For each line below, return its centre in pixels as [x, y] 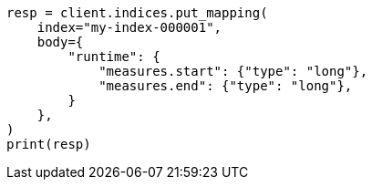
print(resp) [49, 144]
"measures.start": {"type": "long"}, [233, 71]
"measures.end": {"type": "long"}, [226, 86]
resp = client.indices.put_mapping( [137, 13]
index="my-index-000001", [129, 27]
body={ [60, 42]
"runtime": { [114, 57]
